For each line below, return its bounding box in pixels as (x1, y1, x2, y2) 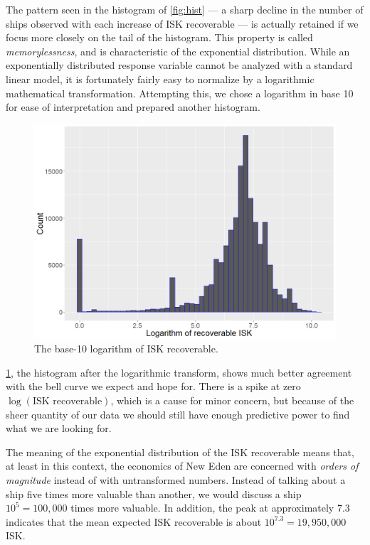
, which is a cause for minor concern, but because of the (110, 393, 354, 407)
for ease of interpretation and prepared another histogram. (6, 99, 260, 114)
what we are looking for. (6, 421, 112, 436)
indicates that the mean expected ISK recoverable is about (6, 514, 262, 529)
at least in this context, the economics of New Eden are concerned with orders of (6, 458, 359, 473)
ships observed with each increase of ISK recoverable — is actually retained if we (6, 16, 359, 31)
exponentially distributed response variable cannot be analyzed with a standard (6, 58, 353, 72)
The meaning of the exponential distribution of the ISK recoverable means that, (6, 444, 354, 459)
